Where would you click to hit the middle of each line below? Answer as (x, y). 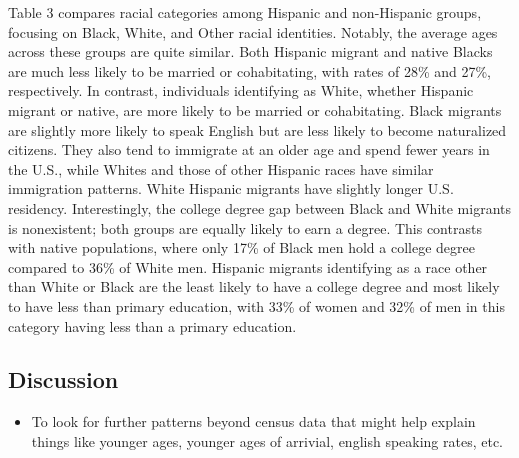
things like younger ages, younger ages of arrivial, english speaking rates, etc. (267, 440)
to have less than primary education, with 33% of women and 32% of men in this (256, 305)
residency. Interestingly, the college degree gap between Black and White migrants (259, 207)
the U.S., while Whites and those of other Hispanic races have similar (221, 168)
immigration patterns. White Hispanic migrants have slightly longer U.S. (231, 188)
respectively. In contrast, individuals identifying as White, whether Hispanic (241, 90)
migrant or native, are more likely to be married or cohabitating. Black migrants (255, 109)
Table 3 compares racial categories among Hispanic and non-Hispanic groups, (245, 12)
